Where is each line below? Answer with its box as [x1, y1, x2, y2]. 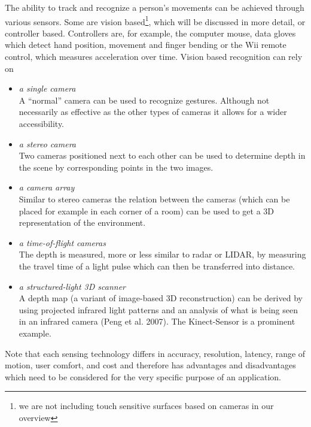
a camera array [19, 181, 75, 193]
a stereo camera [19, 137, 76, 150]
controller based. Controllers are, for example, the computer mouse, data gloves [5, 26, 296, 39]
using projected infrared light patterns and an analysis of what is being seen [19, 303, 298, 316]
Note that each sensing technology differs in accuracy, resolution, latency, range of [5, 347, 306, 359]
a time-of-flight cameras [19, 236, 106, 249]
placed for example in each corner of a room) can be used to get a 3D [19, 204, 275, 217]
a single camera [19, 82, 76, 95]
